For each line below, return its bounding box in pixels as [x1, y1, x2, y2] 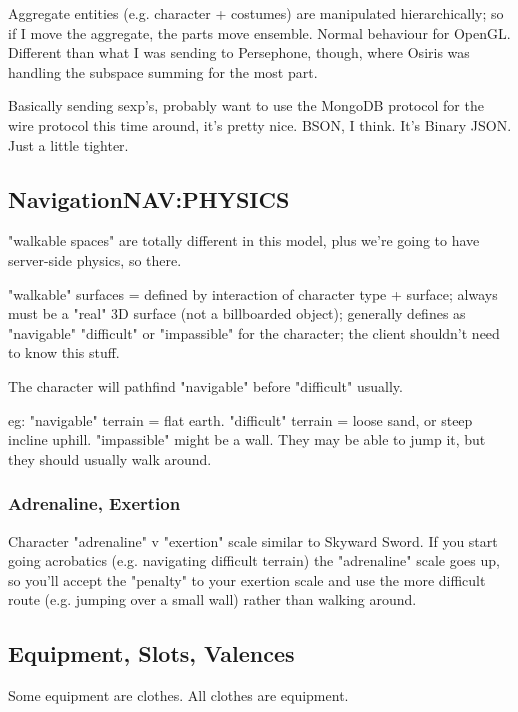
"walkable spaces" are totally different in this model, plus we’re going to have [8, 230, 480, 251]
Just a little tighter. [8, 134, 129, 155]
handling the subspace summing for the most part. [8, 61, 318, 82]
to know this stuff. [8, 342, 120, 363]
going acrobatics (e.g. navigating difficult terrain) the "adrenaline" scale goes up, [8, 550, 500, 571]
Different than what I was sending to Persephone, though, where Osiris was [8, 42, 470, 63]
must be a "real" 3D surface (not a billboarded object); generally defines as [8, 303, 466, 324]
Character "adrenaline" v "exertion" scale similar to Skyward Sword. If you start [8, 530, 498, 551]
